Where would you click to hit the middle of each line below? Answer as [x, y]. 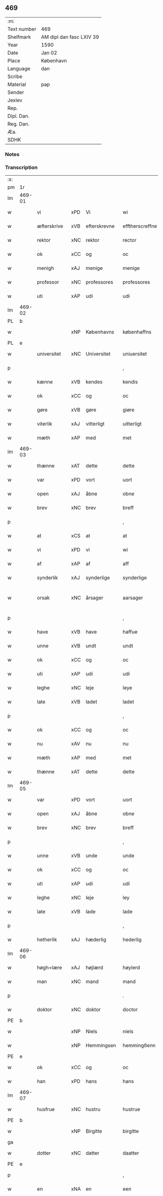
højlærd [94, 968]
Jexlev [15, 100]
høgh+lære [49, 968]
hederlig [132, 940]
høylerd [131, 968]
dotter [44, 1153]
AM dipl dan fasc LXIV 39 [70, 37]
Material [17, 84]
